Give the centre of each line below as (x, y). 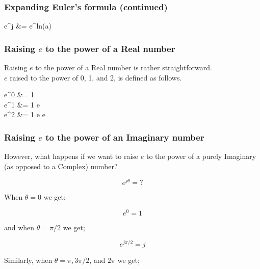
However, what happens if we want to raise (71, 156)
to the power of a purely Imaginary (201, 156)
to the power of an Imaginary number (125, 137)
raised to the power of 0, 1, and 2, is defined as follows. (96, 77)
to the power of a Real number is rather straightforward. (124, 68)
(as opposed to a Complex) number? (61, 166)
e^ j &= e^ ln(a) (28, 26)
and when (19, 227)
